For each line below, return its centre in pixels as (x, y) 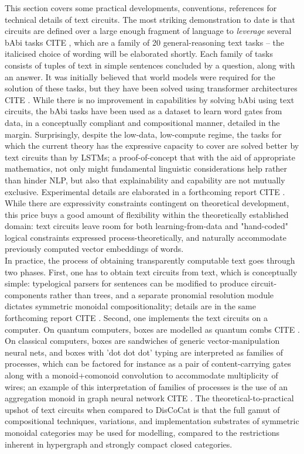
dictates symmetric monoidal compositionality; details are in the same (130, 306)
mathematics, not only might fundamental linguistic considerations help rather (146, 168)
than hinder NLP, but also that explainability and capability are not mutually (145, 180)
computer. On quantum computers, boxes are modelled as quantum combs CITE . (152, 329)
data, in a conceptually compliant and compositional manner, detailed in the (142, 122)
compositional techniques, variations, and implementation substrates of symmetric (152, 421)
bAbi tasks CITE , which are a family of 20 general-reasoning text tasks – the (145, 42)
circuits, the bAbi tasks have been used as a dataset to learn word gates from (144, 111)
